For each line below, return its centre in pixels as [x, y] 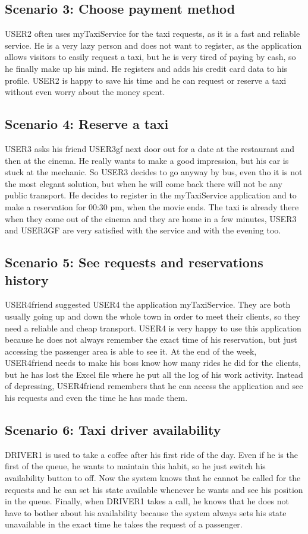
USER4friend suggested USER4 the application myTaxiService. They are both [148, 304]
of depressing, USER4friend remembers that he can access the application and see [154, 386]
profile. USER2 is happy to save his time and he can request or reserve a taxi [146, 80]
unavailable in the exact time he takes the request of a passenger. [124, 524]
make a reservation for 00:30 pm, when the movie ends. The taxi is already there [152, 206]
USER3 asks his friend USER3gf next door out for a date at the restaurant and [150, 148]
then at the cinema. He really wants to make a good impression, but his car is [147, 160]
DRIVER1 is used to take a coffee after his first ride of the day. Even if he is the [151, 454]
